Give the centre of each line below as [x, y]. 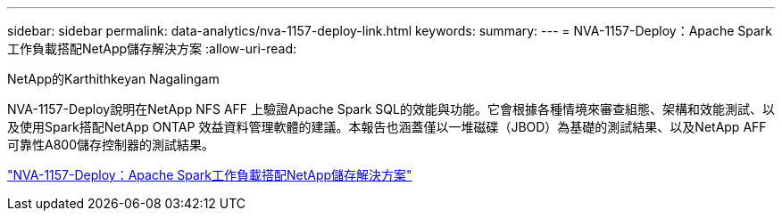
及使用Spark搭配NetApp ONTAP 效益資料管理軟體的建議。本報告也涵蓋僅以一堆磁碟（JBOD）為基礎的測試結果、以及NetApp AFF [387, 127]
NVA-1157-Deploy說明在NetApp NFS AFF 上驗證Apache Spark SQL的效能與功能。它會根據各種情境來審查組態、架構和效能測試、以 [391, 109]
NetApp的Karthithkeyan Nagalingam [113, 79]
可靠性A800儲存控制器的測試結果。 [111, 145]
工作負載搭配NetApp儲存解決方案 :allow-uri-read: [152, 48]
